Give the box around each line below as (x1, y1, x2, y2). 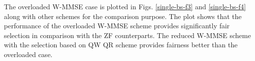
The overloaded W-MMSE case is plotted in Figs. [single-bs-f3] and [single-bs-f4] (4, 1, 246, 11)
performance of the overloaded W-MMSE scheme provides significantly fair (4, 20, 230, 31)
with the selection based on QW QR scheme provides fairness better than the (4, 40, 238, 50)
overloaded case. (4, 49, 53, 59)
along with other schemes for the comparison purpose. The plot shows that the (4, 11, 242, 21)
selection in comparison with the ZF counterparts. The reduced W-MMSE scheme (4, 30, 251, 40)
